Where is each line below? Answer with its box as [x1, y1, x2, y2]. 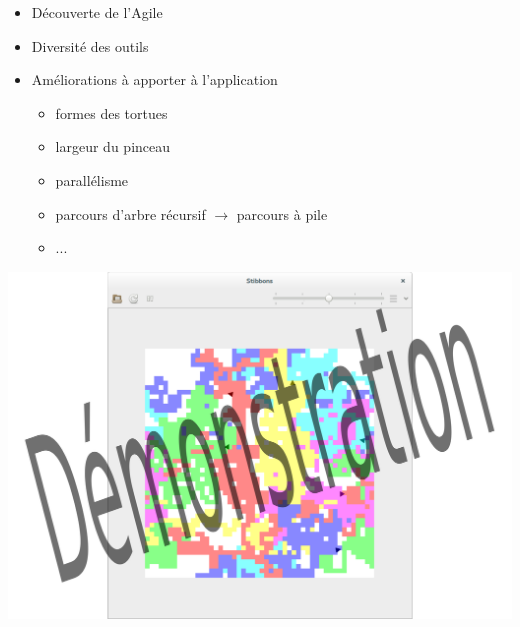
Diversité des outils [31, 35, 149, 56]
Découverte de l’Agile [31, 2, 163, 22]
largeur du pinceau [55, 136, 171, 157]
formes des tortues [55, 102, 168, 123]
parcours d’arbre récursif [55, 203, 206, 224]
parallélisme [55, 169, 129, 190]
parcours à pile [236, 203, 328, 224]
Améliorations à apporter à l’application [31, 69, 278, 90]
